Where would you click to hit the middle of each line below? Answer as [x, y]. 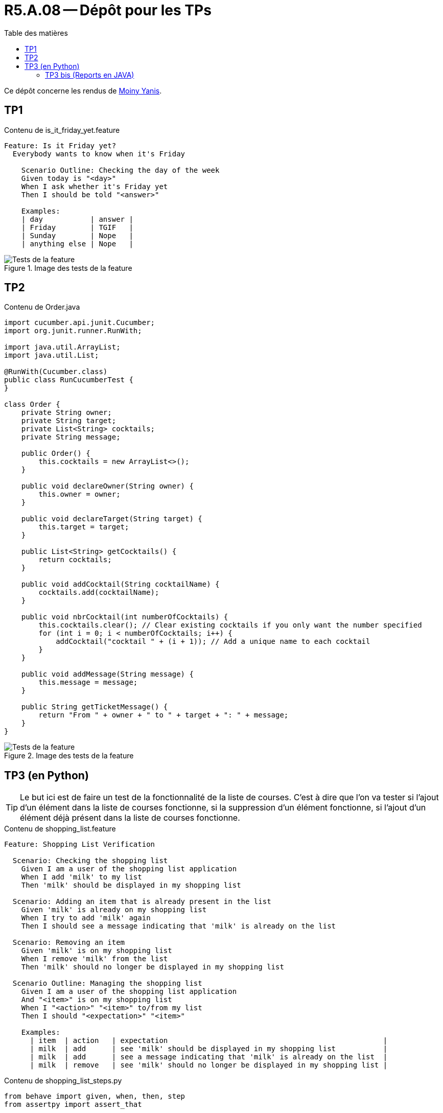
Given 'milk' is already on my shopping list [114, 910]
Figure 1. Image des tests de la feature [68, 268]
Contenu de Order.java [42, 307]
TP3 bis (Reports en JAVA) [90, 75]
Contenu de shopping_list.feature [60, 829]
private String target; [69, 421]
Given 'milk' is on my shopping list [97, 951]
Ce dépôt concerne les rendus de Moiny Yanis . [83, 90]
